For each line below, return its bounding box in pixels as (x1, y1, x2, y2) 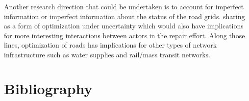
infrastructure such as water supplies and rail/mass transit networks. (4, 49, 210, 59)
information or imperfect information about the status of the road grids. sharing (4, 11, 245, 21)
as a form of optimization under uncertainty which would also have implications (4, 21, 244, 31)
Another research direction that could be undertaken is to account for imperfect (4, 1, 244, 11)
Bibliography (4, 78, 93, 98)
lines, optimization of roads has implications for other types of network (4, 40, 217, 50)
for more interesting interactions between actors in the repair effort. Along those (4, 30, 245, 40)
